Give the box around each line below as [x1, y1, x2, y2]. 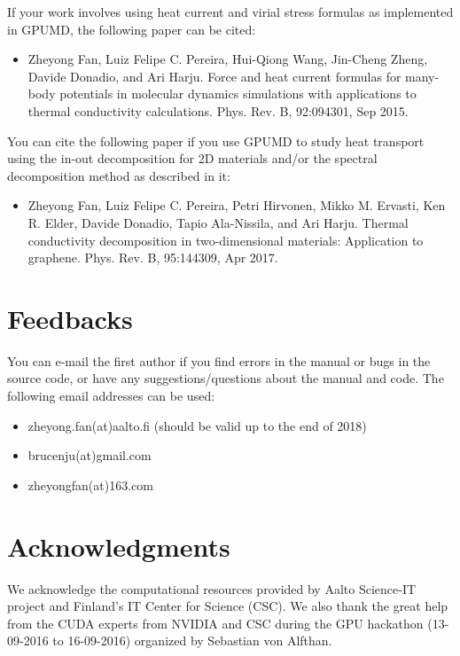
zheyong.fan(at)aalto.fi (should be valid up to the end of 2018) [27, 416, 367, 434]
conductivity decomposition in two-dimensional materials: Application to [27, 230, 424, 249]
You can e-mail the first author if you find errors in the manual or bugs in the [7, 351, 431, 370]
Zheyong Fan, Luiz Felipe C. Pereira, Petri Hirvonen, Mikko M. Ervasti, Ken [27, 196, 446, 215]
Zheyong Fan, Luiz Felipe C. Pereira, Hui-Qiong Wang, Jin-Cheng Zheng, [27, 50, 428, 68]
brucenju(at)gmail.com [27, 446, 152, 465]
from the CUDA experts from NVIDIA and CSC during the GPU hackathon [7, 613, 424, 632]
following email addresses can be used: [7, 387, 215, 405]
